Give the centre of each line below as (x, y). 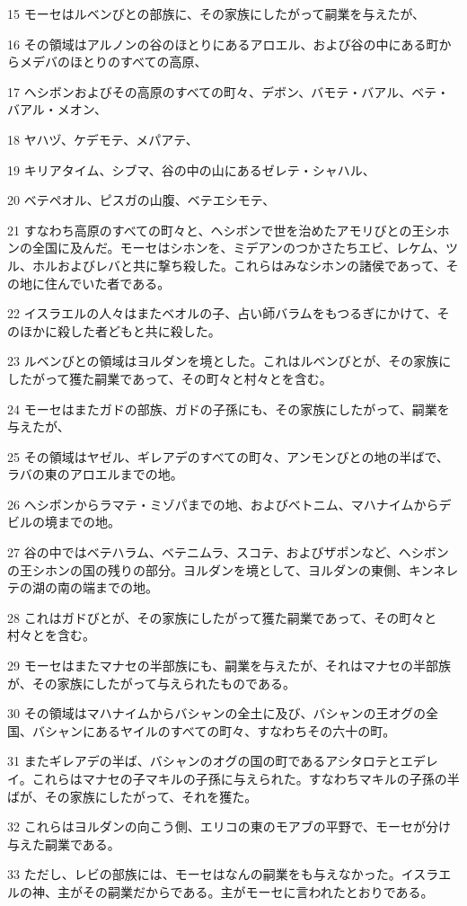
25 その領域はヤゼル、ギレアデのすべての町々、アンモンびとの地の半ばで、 (228, 456)
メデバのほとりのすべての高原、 (113, 62)
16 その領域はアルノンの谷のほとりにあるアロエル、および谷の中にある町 (223, 44)
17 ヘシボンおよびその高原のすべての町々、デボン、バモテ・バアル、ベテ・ (229, 91)
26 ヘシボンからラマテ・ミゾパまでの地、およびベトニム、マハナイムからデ (229, 504)
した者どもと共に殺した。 (145, 330)
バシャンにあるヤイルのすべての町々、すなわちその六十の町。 (214, 730)
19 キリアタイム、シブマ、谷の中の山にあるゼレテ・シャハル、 (191, 169)
